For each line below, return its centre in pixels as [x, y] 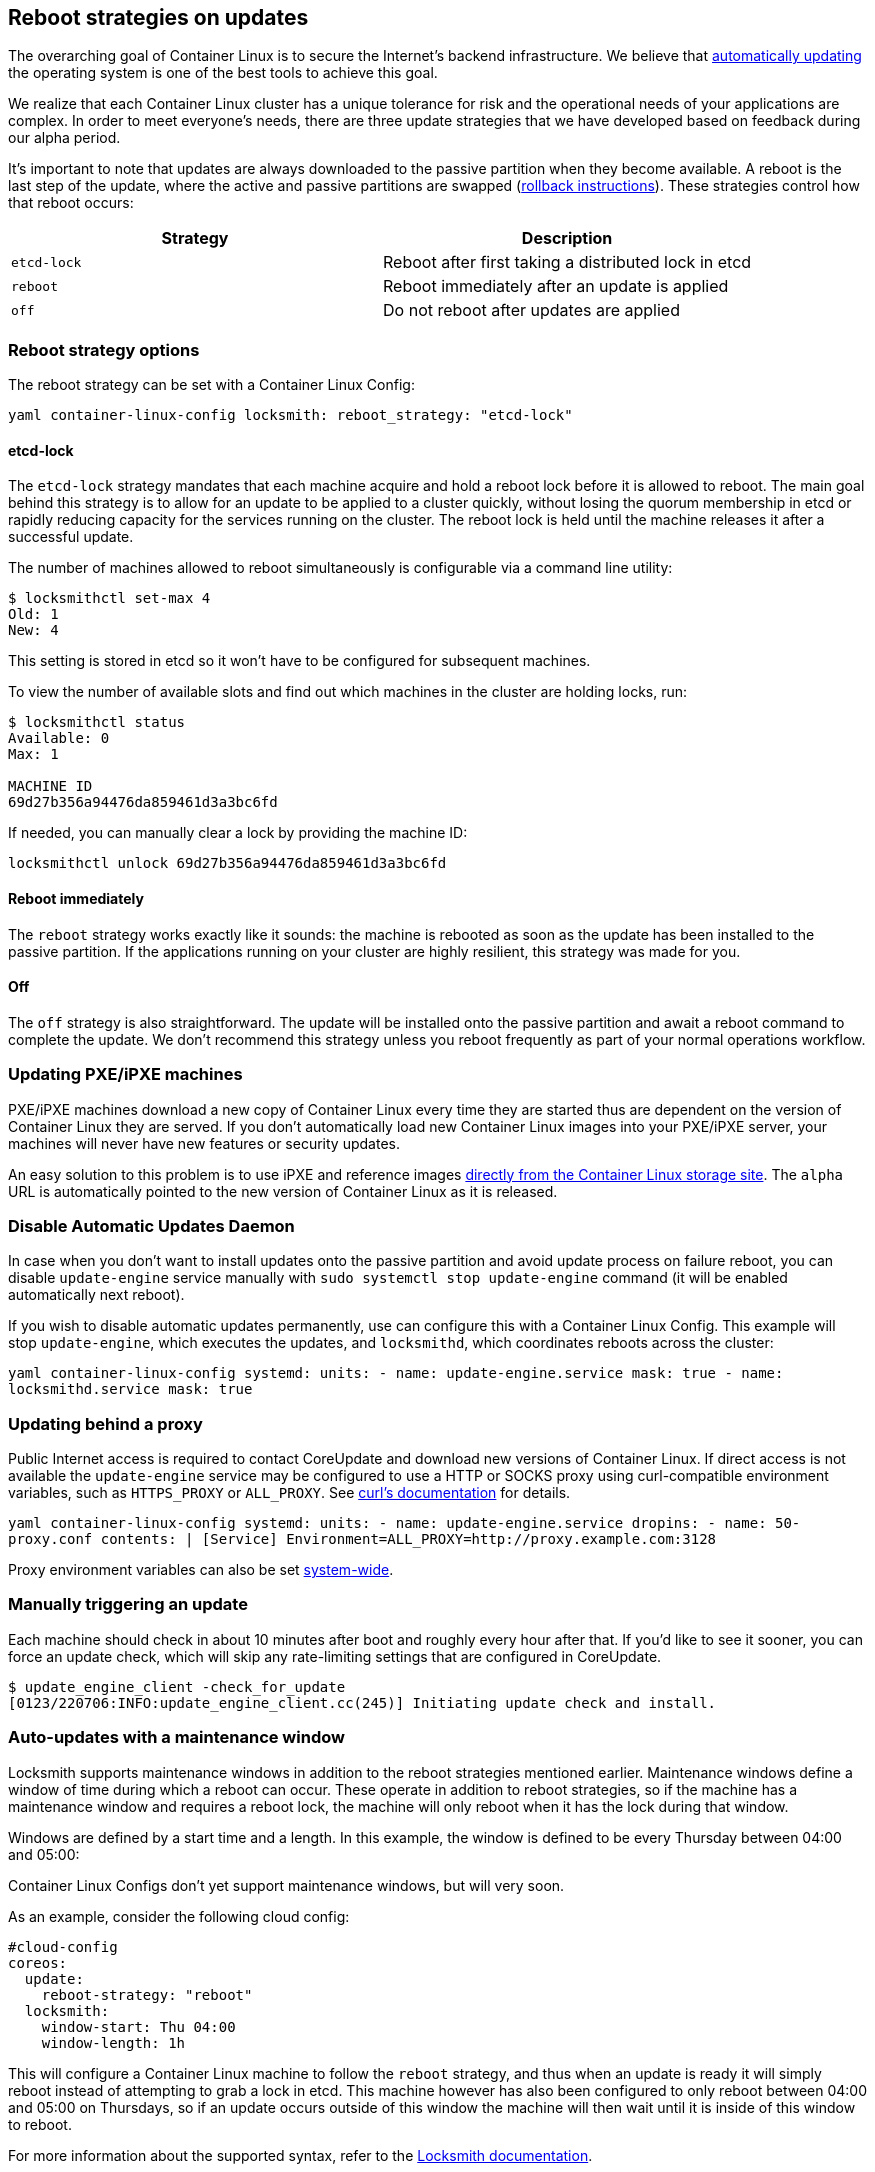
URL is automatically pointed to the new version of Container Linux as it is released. [283, 1191]
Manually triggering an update [128, 1604]
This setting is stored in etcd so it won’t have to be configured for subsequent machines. [299, 661]
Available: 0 [59, 738]
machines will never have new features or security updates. [204, 1143]
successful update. [71, 537]
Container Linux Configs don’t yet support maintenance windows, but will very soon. [286, 1885]
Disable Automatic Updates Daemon [151, 1225]
